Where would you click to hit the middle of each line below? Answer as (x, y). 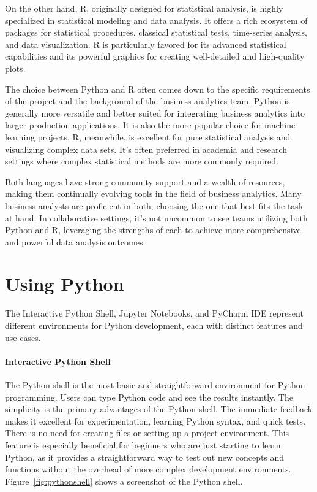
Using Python (65, 284)
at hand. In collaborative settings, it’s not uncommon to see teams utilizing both (156, 217)
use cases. (23, 337)
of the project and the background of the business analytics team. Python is (147, 101)
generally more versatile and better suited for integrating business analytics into (155, 113)
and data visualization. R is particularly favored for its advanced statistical (146, 44)
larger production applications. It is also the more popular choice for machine (150, 125)
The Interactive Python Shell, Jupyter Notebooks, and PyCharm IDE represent (154, 313)
